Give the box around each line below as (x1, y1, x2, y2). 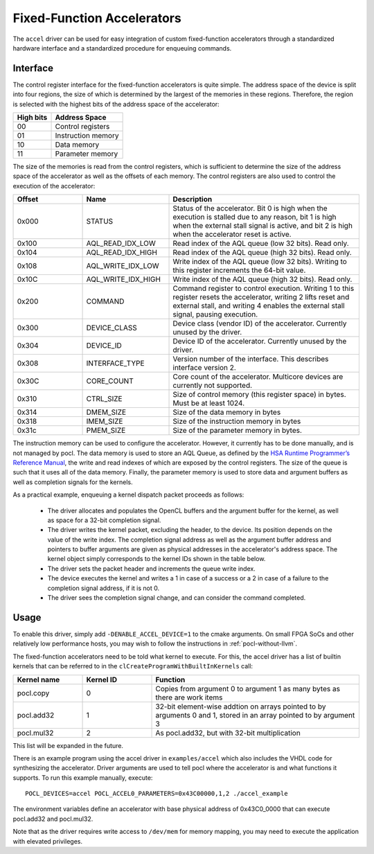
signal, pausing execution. (172, 310, 258, 319)
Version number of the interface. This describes (172, 354, 329, 364)
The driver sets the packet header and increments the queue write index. (47, 564, 256, 573)
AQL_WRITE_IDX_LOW (86, 261, 159, 271)
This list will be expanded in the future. (12, 741, 124, 749)
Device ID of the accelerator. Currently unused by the (172, 337, 347, 346)
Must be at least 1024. (172, 398, 245, 408)
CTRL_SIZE (86, 394, 123, 404)
